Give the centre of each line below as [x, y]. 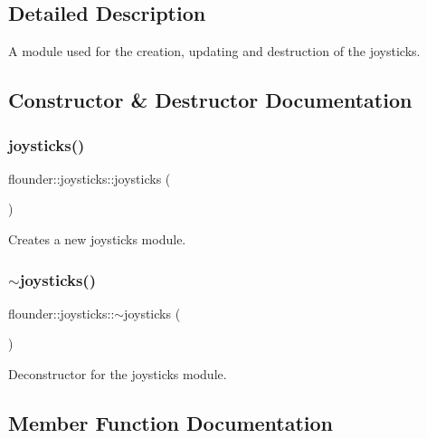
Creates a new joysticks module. [97, 238]
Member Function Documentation [171, 422]
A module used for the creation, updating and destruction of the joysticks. [214, 51]
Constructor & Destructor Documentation [210, 100]
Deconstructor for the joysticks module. [118, 373]
